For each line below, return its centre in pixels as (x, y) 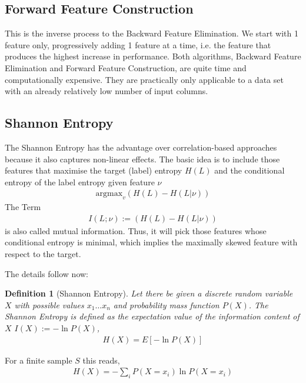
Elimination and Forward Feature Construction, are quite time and (126, 67)
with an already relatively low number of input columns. (107, 91)
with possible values (49, 304)
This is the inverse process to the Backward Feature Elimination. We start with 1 (152, 33)
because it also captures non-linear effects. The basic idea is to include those (142, 159)
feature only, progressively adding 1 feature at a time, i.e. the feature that (138, 44)
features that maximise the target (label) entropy (94, 170)
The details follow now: (47, 273)
